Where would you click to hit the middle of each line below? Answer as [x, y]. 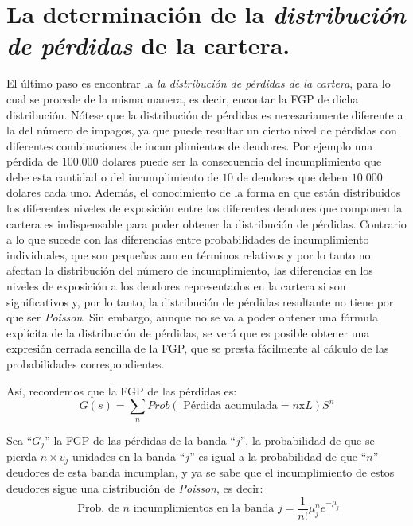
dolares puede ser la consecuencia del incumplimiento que [242, 161]
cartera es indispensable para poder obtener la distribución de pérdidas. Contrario [206, 223]
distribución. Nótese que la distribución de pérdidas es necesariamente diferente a [205, 114]
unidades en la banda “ [129, 456]
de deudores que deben [292, 176]
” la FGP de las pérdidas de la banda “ [140, 440]
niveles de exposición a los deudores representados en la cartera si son [176, 286]
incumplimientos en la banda [204, 509]
